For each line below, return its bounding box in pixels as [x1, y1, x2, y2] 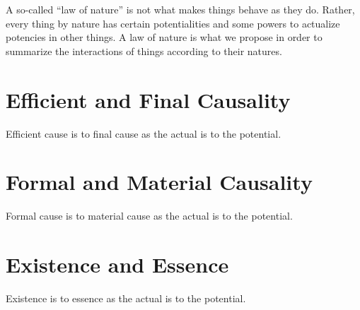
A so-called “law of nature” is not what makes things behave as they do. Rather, [6, 2, 355, 16]
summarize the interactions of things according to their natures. [6, 43, 282, 58]
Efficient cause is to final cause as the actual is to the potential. [6, 126, 281, 141]
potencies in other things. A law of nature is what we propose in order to [6, 30, 323, 44]
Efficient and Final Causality [6, 85, 291, 114]
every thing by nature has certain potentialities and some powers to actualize [6, 16, 340, 30]
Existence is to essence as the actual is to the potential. [6, 290, 246, 305]
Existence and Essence [6, 250, 229, 278]
